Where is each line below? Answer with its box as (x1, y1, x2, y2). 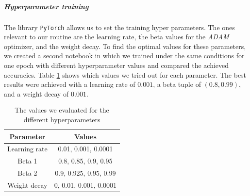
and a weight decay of (4, 88, 69, 98)
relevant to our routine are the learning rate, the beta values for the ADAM (4, 32, 229, 42)
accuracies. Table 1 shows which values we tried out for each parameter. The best (4, 69, 247, 80)
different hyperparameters (23, 114, 100, 124)
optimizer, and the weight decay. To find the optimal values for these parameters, (4, 41, 246, 51)
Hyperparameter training (4, 1, 89, 11)
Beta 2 (17, 168, 37, 178)
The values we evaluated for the (15, 105, 109, 115)
